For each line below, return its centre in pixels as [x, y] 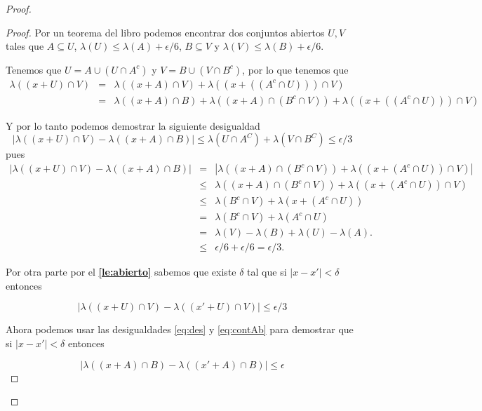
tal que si [267, 272]
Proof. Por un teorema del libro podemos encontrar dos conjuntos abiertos [165, 32]
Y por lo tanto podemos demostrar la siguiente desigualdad [133, 125]
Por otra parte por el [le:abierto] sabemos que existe [121, 272]
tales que [25, 46]
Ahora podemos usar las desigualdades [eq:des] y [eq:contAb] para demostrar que [180, 329]
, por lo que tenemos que [295, 69]
